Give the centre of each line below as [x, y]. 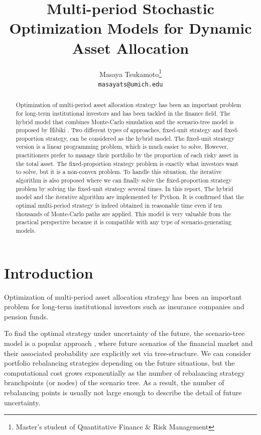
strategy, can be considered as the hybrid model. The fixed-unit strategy [140, 138]
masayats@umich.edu [130, 84]
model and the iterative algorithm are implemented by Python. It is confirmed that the [130, 197]
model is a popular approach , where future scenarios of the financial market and [128, 343]
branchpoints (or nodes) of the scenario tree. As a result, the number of [114, 382]
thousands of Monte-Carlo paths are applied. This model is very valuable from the [123, 213]
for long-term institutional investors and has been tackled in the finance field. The [123, 113]
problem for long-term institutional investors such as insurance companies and [124, 307]
